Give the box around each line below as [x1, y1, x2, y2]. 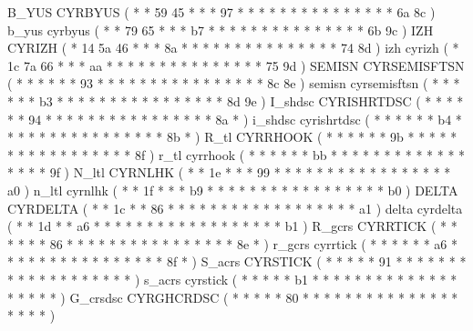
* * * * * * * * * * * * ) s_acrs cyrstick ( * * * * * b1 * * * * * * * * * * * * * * [7, 269, 458, 288]
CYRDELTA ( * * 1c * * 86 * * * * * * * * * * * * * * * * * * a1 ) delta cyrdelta [7, 198, 463, 217]
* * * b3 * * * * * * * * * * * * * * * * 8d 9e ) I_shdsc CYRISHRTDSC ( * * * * [7, 91, 464, 110]
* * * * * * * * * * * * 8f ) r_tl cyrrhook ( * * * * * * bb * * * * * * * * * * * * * [7, 145, 466, 164]
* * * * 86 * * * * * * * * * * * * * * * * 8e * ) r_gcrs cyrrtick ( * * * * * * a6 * [7, 234, 458, 253]
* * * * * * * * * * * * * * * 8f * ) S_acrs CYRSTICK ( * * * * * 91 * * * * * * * [7, 252, 467, 271]
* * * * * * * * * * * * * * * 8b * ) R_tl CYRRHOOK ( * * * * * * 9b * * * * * [7, 127, 458, 146]
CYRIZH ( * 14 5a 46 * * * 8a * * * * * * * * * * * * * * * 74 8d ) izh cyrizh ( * [7, 38, 459, 57]
